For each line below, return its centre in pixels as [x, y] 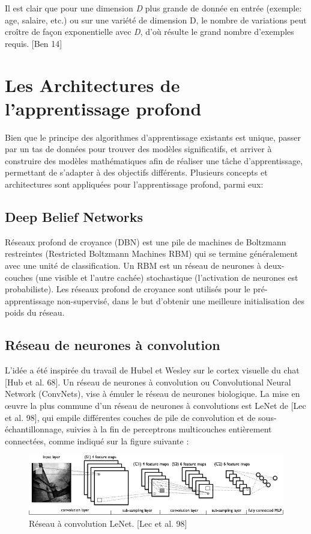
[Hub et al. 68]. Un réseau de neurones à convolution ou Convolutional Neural [148, 382]
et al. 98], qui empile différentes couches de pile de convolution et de [130, 417]
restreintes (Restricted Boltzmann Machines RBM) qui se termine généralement [152, 253]
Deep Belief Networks [74, 217]
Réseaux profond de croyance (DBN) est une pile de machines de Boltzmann [146, 241]
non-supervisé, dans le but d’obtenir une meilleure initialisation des [180, 300]
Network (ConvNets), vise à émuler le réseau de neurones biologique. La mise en [152, 394]
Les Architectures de [92, 84]
